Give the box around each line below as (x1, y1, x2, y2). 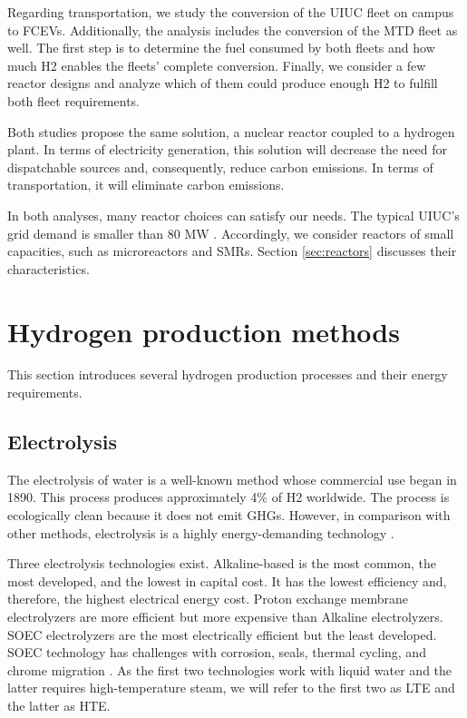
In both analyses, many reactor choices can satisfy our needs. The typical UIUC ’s (7, 205, 460, 224)
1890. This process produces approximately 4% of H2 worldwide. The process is (7, 487, 450, 507)
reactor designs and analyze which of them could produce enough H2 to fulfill (7, 74, 438, 93)
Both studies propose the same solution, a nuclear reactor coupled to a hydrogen (7, 122, 455, 141)
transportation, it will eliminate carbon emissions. (7, 175, 285, 194)
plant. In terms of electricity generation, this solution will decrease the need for (7, 140, 448, 159)
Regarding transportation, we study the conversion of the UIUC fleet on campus (7, 3, 454, 21)
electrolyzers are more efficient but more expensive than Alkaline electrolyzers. (7, 606, 443, 625)
